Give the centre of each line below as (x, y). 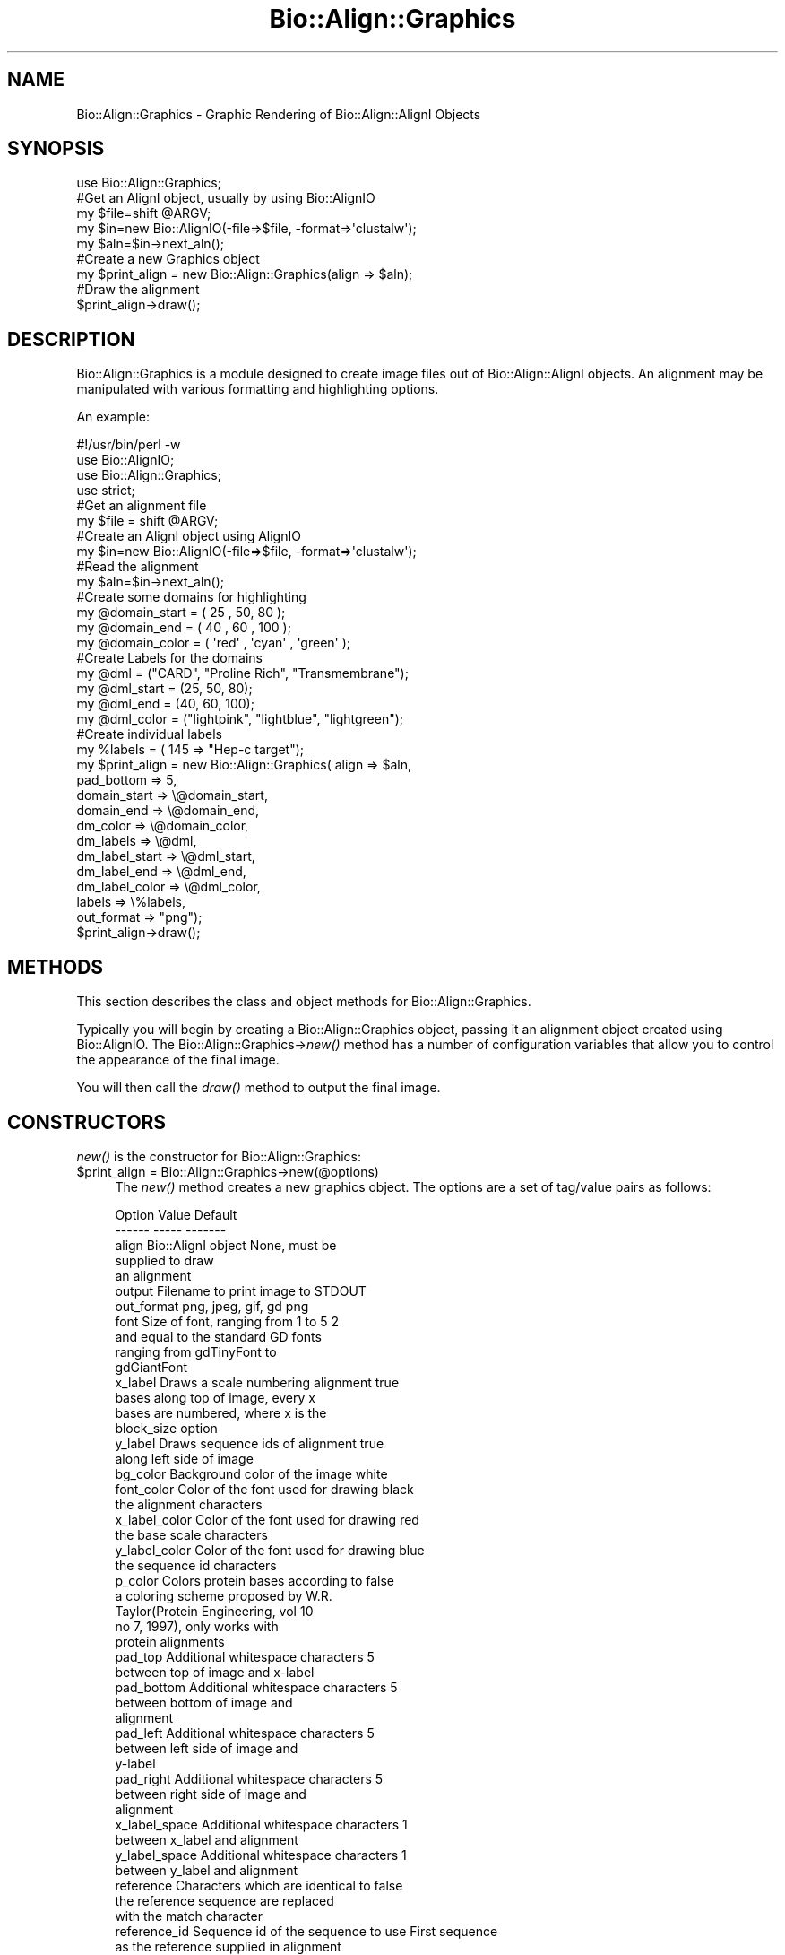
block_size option (166, 1428)
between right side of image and (211, 1794)
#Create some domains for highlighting (191, 597)
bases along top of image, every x (215, 1397)
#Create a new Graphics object (168, 259)
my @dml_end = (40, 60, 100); (165, 704)
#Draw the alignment (138, 290)
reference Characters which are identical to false (259, 1885)
